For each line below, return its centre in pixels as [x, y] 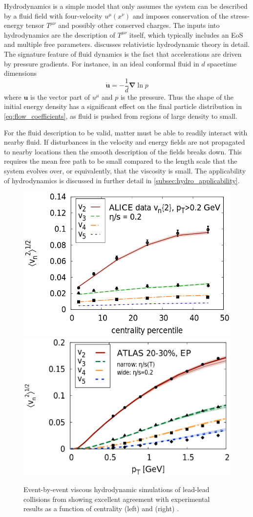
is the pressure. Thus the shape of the [177, 97]
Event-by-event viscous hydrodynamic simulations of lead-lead [116, 489]
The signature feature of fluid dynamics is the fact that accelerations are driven [123, 54]
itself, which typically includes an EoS [186, 34]
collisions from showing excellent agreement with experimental [117, 499]
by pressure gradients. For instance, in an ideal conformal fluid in [102, 63]
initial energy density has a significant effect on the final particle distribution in [123, 106]
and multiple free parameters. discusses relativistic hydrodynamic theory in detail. [127, 44]
